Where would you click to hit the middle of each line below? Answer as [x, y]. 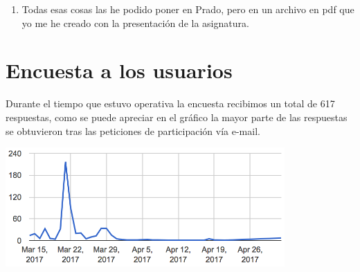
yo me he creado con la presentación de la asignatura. [135, 22]
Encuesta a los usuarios [119, 70]
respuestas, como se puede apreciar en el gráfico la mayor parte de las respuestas [177, 117]
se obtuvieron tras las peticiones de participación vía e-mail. [133, 130]
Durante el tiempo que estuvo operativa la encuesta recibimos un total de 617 [170, 103]
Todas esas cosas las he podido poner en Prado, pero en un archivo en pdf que [188, 9]
